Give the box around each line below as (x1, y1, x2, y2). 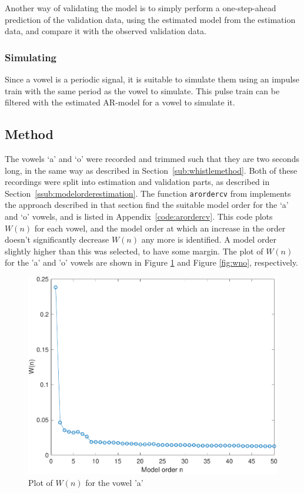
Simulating (5, 49, 57, 64)
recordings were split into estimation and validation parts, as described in (5, 176, 270, 188)
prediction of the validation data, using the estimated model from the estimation (5, 13, 296, 25)
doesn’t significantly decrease (5, 233, 109, 246)
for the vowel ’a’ (85, 477, 143, 489)
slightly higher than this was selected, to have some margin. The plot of (5, 244, 263, 257)
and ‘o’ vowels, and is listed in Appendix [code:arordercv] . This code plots (5, 210, 273, 223)
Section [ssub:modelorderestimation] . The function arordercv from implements (5, 187, 291, 199)
